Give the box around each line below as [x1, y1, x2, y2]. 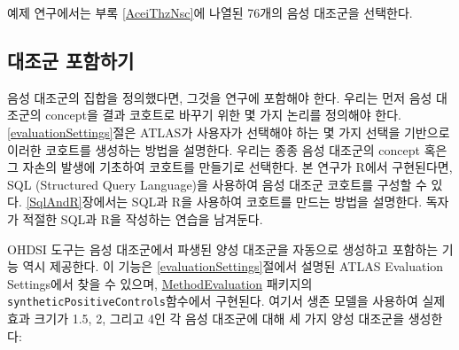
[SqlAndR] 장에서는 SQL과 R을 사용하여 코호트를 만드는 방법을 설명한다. [26, 192, 423, 211]
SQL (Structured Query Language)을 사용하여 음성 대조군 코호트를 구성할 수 [7, 175, 427, 193]
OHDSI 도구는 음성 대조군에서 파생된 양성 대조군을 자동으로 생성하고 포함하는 [7, 239, 439, 258]
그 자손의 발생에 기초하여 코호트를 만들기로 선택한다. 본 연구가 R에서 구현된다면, [7, 158, 453, 176]
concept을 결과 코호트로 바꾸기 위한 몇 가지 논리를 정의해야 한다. [45, 105, 401, 124]
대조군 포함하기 [7, 46, 135, 74]
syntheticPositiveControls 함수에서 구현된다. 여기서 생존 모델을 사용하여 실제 [7, 292, 446, 310]
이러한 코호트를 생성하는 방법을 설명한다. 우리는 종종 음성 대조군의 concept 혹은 [7, 140, 447, 159]
